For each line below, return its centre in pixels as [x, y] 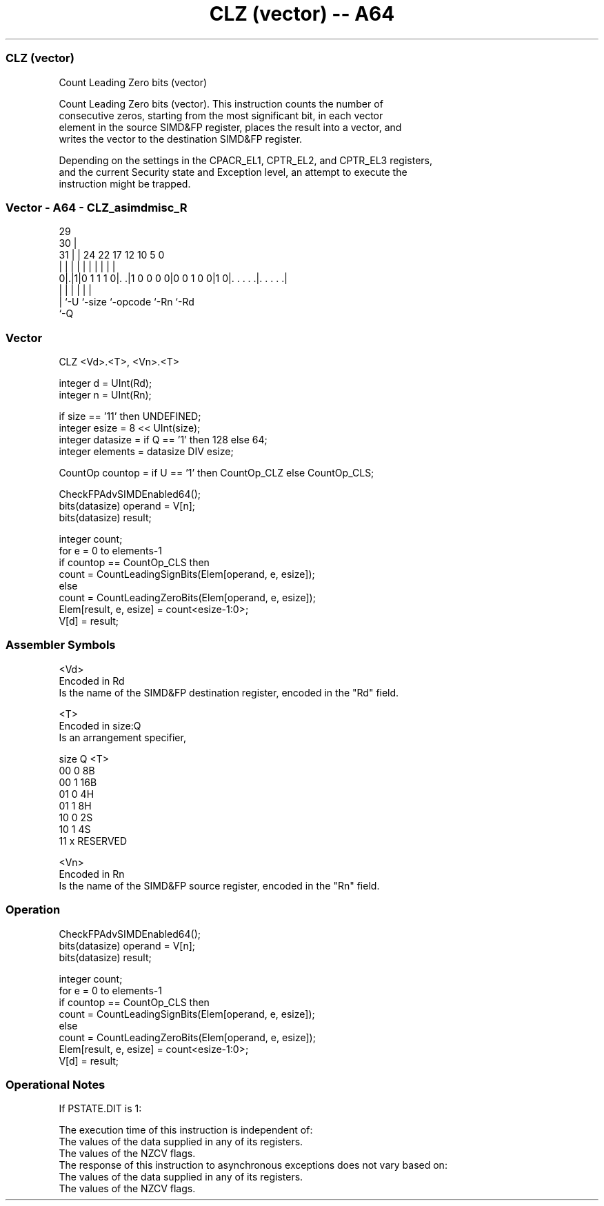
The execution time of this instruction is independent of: [186, 1130]
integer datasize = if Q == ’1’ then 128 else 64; [163, 440]
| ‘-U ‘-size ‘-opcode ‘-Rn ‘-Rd [127, 302]
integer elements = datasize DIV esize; [146, 451]
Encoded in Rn [92, 874]
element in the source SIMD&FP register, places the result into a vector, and [230, 127]
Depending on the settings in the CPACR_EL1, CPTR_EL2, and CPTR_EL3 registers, [246, 160]
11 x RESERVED [93, 841]
